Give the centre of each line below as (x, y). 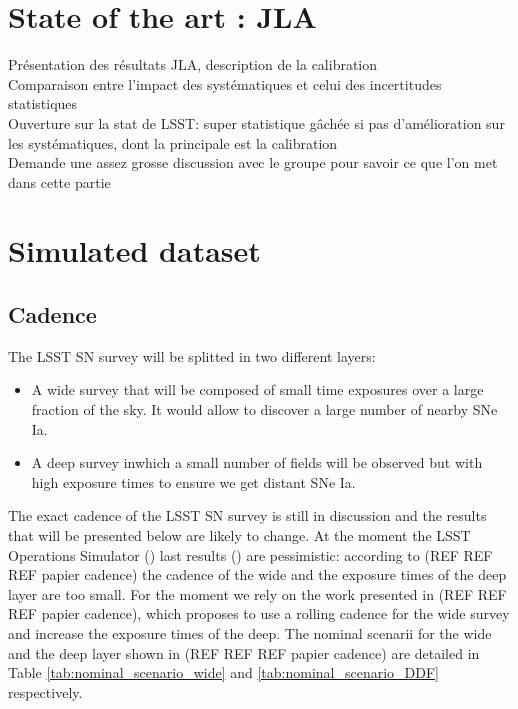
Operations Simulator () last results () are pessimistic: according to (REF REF (250, 554)
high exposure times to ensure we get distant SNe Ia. (193, 481)
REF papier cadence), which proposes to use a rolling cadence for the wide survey (259, 613)
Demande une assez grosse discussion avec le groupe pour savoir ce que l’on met (253, 162)
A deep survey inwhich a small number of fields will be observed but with (257, 462)
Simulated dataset (134, 250)
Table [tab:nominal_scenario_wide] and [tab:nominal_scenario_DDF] (224, 672)
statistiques (43, 103)
